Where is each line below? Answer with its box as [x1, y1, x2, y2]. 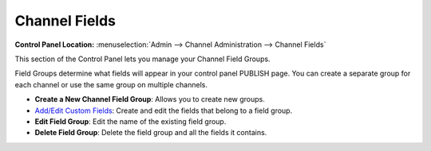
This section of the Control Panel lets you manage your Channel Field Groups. [14, 54, 271, 64]
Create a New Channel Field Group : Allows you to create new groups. [34, 95, 265, 104]
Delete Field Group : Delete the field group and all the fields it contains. [34, 128, 267, 137]
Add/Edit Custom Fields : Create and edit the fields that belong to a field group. [34, 106, 293, 115]
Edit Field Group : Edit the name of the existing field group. [34, 116, 227, 126]
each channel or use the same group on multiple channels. [14, 79, 208, 89]
